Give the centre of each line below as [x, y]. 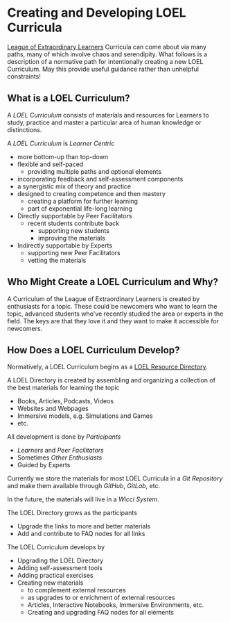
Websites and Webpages [53, 409]
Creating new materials [50, 583]
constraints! [24, 76]
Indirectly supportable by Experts [65, 245]
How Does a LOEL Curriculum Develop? [94, 350]
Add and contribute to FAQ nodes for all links [81, 534]
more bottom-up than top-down [63, 156]
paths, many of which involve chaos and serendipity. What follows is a [107, 54]
